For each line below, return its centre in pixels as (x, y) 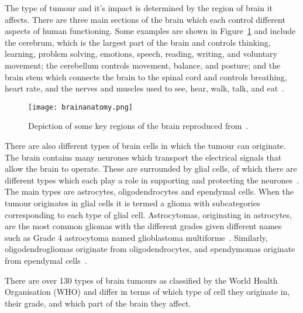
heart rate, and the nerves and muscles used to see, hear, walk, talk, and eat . (145, 88)
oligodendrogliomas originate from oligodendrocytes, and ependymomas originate (150, 249)
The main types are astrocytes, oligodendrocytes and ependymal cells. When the (149, 191)
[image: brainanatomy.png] (80, 107)
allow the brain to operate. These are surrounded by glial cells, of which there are (151, 169)
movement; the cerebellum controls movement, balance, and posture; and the (143, 65)
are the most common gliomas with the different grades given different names (143, 226)
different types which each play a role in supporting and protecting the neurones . (152, 180)
